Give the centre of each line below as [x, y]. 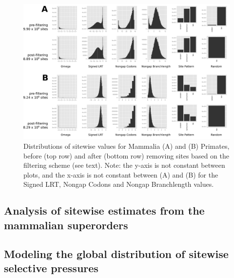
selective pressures [51, 268]
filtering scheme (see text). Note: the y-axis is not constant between [124, 165]
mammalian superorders [66, 225]
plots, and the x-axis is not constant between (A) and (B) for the [121, 174]
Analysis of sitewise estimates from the [104, 210]
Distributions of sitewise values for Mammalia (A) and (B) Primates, [127, 146]
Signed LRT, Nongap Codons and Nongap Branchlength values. [119, 184]
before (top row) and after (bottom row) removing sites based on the [126, 155]
